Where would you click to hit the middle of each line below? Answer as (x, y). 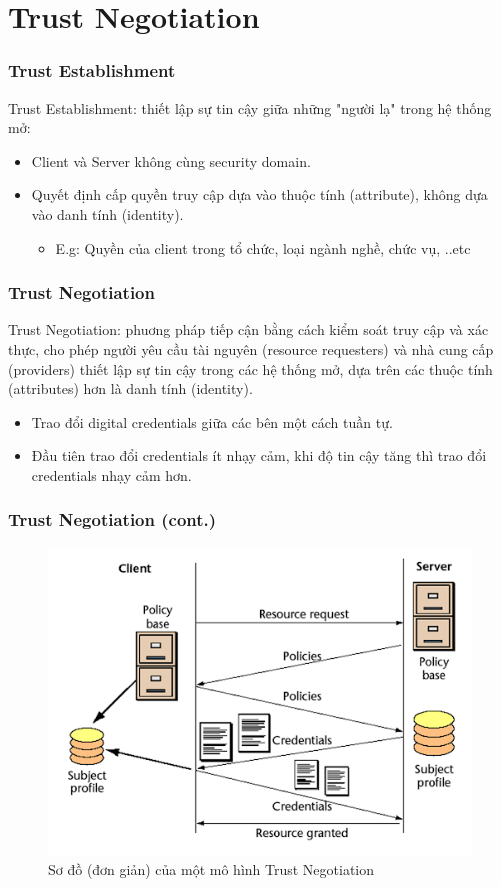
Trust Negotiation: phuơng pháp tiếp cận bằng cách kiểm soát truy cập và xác (248, 329)
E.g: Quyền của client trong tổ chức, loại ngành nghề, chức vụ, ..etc (263, 247)
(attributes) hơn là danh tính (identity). (130, 388)
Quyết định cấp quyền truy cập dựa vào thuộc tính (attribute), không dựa (259, 194)
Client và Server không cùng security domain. (171, 160)
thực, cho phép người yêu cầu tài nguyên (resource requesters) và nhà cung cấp (251, 348)
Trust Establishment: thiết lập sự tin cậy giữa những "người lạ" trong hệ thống (250, 107)
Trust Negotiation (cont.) (112, 519)
